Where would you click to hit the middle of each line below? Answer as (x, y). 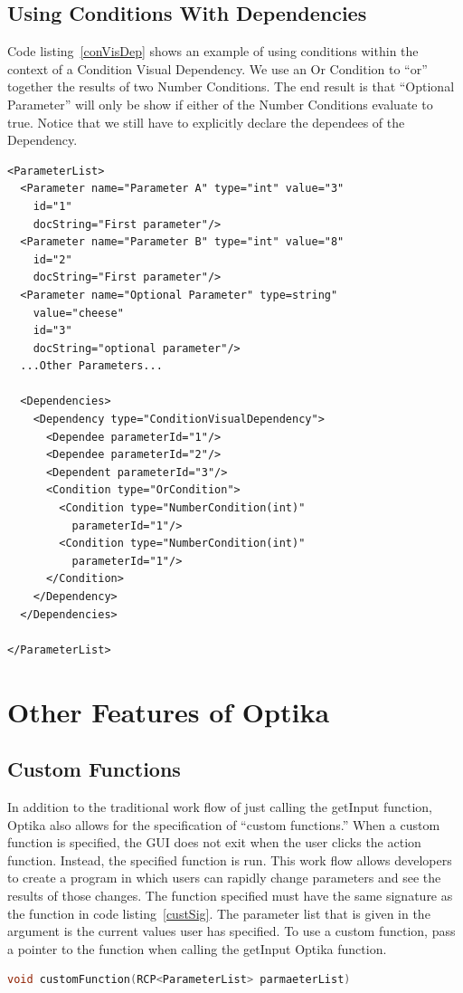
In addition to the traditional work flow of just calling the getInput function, (220, 806)
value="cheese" (78, 313)
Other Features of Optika (169, 711)
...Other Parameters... (91, 366)
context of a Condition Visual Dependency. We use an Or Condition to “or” (217, 68)
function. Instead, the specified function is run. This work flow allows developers (230, 859)
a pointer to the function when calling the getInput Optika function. (197, 948)
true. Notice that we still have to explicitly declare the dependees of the (206, 122)
